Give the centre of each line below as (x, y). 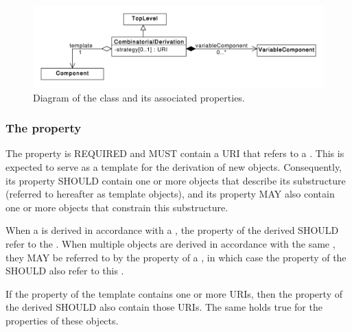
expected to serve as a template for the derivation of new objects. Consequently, (174, 167)
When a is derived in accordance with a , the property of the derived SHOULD (172, 230)
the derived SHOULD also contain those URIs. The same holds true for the (164, 307)
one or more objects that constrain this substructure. (117, 207)
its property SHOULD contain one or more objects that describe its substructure (176, 180)
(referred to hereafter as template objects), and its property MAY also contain (170, 194)
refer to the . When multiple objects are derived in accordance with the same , (171, 244)
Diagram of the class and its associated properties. (139, 97)
